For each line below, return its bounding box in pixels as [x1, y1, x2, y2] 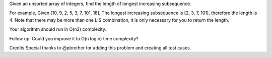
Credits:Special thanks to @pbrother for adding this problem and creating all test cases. [9, 44, 191, 50]
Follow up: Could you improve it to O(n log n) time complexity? [9, 35, 139, 41]
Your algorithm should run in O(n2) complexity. [9, 26, 107, 32]
